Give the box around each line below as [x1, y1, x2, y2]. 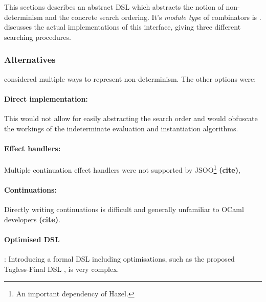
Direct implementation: [4, 93, 88, 104]
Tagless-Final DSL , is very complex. [4, 263, 119, 274]
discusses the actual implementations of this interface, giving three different [4, 21, 241, 32]
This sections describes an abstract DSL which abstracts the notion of [4, 2, 224, 12]
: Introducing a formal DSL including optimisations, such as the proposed [4, 253, 235, 264]
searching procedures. [4, 31, 71, 42]
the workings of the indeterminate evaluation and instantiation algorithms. [4, 123, 238, 133]
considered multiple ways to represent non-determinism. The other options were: [4, 73, 256, 84]
